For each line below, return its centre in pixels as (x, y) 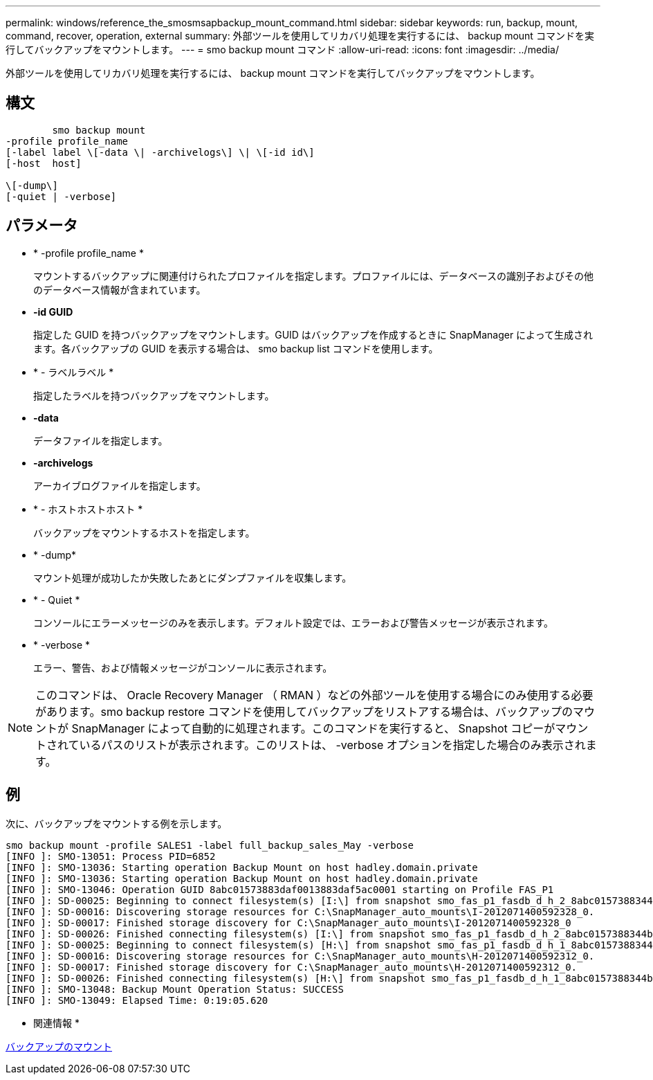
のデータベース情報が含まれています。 (120, 289)
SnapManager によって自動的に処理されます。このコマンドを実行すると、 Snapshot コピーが (313, 728)
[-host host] (44, 163)
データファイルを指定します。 (101, 440)
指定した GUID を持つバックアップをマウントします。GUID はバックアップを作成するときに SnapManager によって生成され (313, 334)
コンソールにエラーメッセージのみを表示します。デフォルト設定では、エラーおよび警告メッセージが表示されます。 (294, 622)
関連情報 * (56, 1023)
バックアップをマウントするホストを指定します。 (144, 532)
